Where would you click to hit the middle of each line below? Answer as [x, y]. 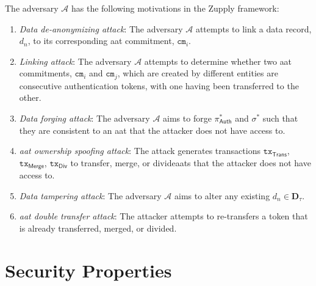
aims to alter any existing [222, 195]
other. [30, 97]
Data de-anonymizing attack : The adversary [101, 28]
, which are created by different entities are [198, 73]
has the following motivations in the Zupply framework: [175, 8]
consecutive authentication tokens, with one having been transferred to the [159, 85]
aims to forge [187, 118]
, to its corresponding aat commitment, [101, 41]
